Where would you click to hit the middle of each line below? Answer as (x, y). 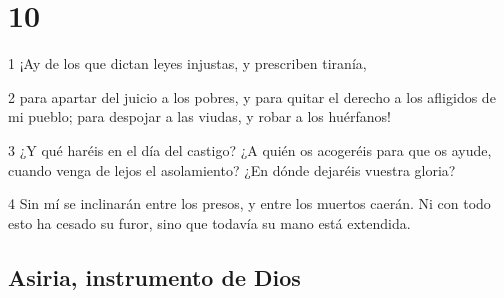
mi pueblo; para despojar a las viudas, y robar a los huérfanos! (199, 116)
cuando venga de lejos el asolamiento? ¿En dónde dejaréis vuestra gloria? (232, 169)
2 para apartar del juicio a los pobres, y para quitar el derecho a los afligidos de (252, 96)
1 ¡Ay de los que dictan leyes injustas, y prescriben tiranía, (187, 63)
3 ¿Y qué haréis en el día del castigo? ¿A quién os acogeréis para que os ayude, (250, 149)
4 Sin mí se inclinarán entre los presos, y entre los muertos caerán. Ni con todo (249, 203)
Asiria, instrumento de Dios (154, 276)
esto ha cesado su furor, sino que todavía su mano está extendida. (209, 222)
